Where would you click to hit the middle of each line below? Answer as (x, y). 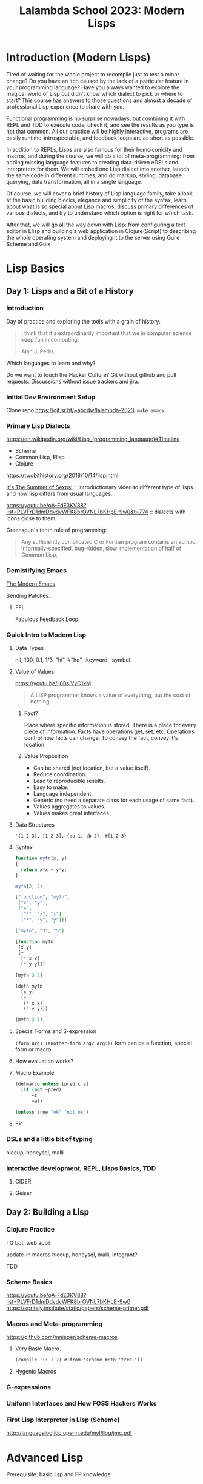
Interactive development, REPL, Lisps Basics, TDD (81, 1168)
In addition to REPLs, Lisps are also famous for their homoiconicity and (95, 149)
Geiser (23, 1193)
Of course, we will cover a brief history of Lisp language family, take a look (99, 193)
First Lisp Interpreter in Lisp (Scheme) (63, 1420)
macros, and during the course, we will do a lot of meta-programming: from (101, 156)
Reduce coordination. (60, 774)
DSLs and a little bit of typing (49, 1139)
